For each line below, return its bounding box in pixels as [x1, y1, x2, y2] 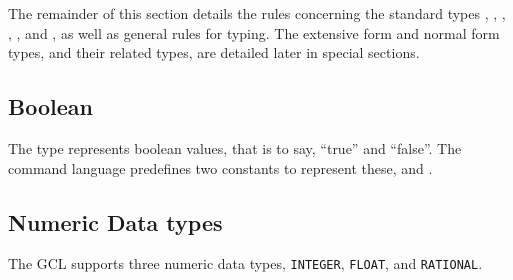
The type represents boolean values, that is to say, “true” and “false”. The [8, 137, 462, 158]
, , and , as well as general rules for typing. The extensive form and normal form [8, 22, 500, 43]
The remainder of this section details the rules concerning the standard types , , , [8, 3, 506, 23]
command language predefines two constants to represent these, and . [8, 157, 433, 178]
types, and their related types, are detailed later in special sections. [8, 42, 420, 63]
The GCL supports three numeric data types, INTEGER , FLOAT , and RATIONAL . [8, 253, 483, 274]
